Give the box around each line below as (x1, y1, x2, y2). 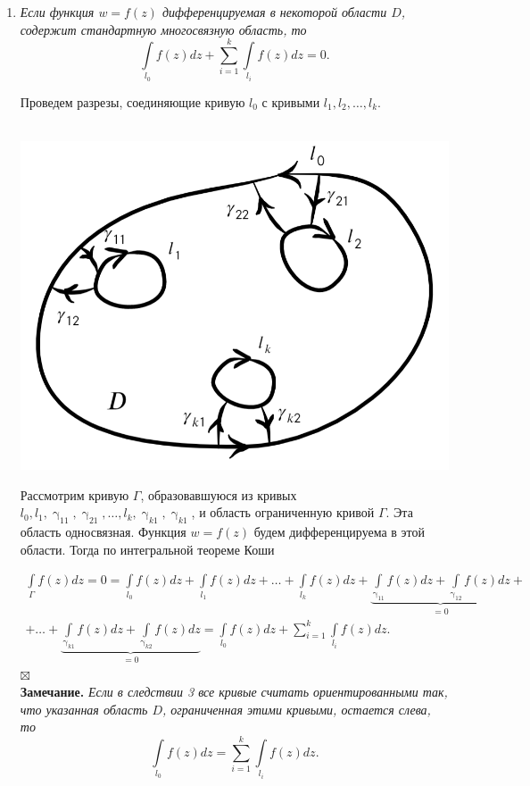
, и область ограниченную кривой (191, 503, 375, 522)
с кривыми (261, 92, 320, 111)
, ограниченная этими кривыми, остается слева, (161, 699, 431, 718)
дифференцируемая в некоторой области (161, 3, 387, 21)
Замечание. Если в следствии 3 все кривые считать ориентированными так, (20, 682, 448, 701)
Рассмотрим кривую (20, 485, 129, 504)
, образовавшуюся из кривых (140, 485, 297, 504)
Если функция (20, 3, 95, 21)
